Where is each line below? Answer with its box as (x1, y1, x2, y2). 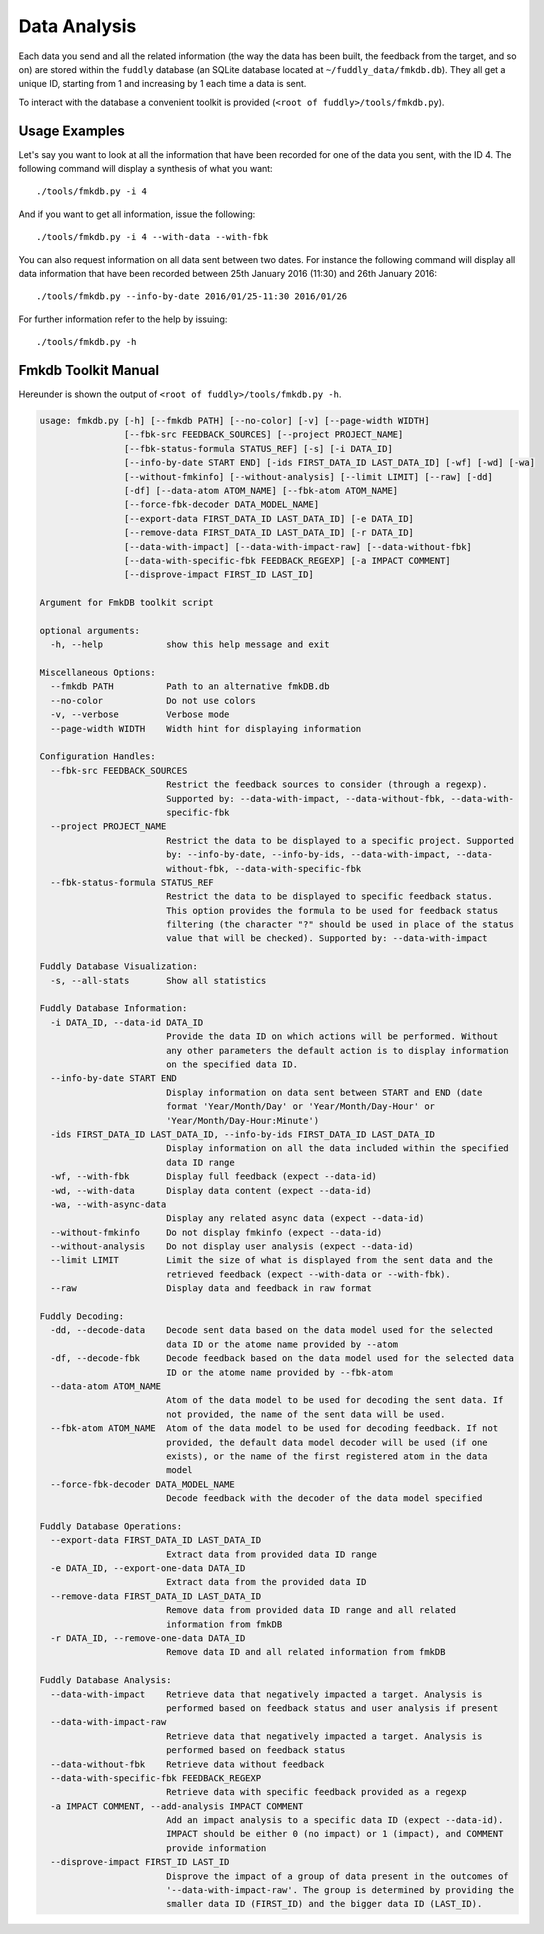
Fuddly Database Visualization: (39, 961, 199, 972)
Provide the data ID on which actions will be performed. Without (165, 1031, 499, 1042)
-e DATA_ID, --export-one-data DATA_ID (50, 1563, 246, 1574)
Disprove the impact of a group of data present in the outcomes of (165, 1870, 509, 1882)
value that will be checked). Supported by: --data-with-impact (165, 933, 489, 944)
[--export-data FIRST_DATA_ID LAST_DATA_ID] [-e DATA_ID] (123, 513, 415, 524)
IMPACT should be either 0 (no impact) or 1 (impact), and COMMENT (165, 1828, 504, 1840)
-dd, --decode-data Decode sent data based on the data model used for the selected (50, 1325, 494, 1336)
